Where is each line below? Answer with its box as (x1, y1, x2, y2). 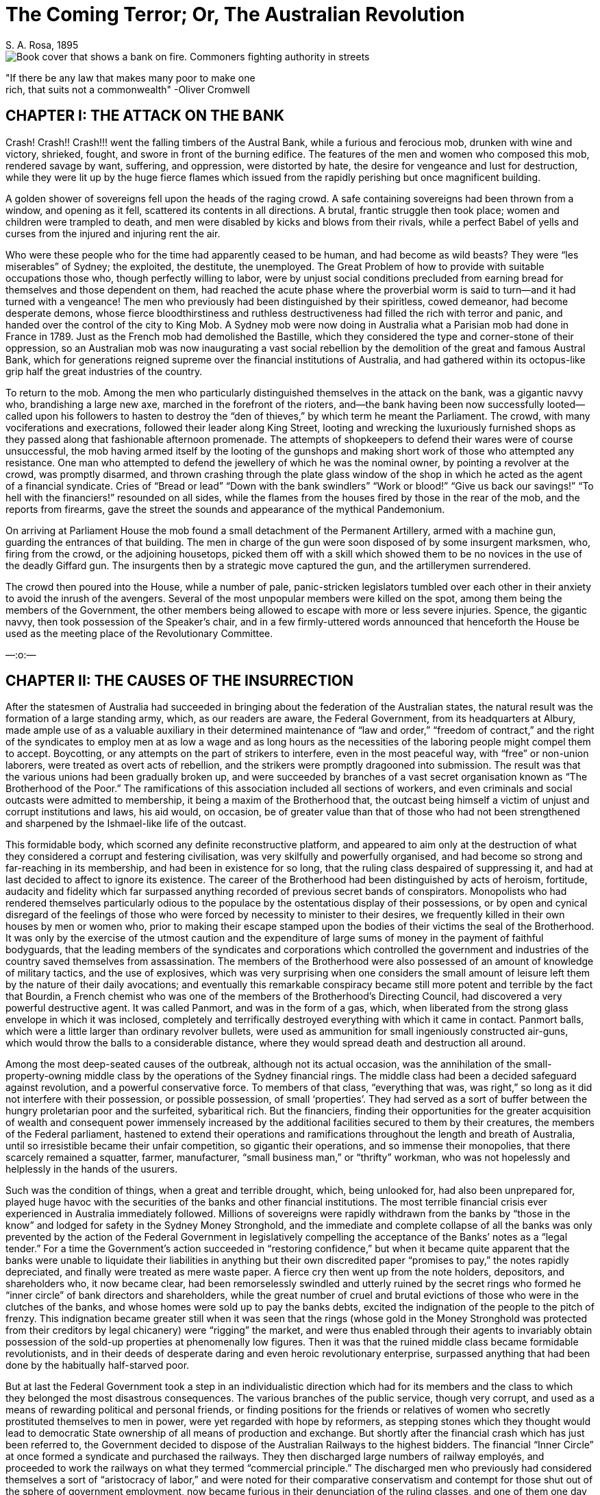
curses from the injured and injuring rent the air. (5, 227, 221, 239)
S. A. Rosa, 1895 (5, 38, 79, 51)
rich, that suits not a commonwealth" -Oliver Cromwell (5, 83, 250, 95)
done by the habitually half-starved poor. (5, 1359, 190, 1372)
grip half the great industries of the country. (5, 365, 203, 377)
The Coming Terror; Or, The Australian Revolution (5, 3, 465, 26)
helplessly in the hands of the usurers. (5, 1163, 178, 1175)
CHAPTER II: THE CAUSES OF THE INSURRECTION (5, 672, 353, 690)
